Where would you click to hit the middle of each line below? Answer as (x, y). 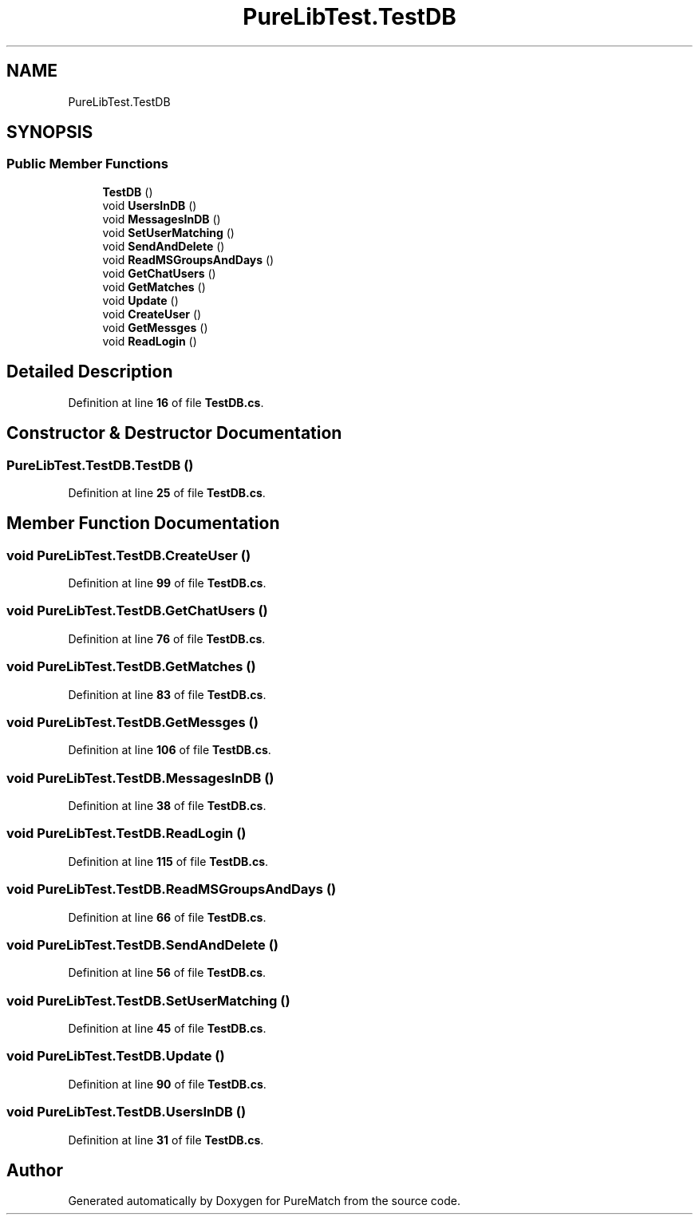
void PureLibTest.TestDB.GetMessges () (132, 722)
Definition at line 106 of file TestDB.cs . (170, 750)
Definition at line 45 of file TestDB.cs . (167, 1029)
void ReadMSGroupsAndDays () (188, 259)
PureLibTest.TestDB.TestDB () (100, 465)
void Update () (140, 300)
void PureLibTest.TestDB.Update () (116, 1056)
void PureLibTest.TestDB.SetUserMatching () (148, 1000)
